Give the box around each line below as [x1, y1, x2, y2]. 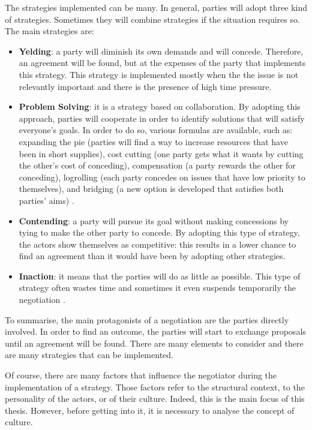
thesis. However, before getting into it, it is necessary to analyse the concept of [5, 404, 295, 416]
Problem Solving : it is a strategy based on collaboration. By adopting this [19, 100, 301, 113]
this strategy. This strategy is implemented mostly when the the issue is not [19, 68, 299, 80]
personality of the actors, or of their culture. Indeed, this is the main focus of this [5, 392, 305, 405]
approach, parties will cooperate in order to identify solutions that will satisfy [19, 112, 305, 124]
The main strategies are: [5, 25, 94, 37]
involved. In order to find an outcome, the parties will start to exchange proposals [5, 325, 306, 338]
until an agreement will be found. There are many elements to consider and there [5, 336, 304, 349]
